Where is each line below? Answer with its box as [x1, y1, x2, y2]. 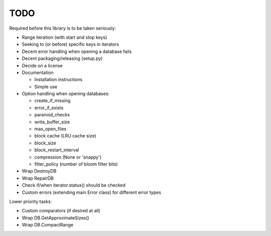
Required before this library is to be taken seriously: [9, 25, 116, 31]
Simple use [34, 84, 58, 90]
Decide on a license [22, 62, 63, 68]
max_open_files [34, 126, 67, 132]
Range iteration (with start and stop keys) [22, 34, 107, 40]
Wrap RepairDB [22, 175, 54, 181]
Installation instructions [34, 76, 83, 83]
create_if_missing [34, 98, 71, 104]
